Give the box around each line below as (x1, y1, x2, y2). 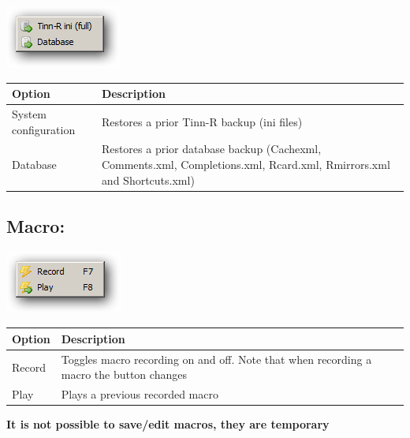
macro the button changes (61, 366, 187, 383)
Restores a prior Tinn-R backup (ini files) (101, 113, 303, 129)
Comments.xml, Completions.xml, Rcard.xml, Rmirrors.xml (101, 155, 390, 172)
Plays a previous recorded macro (61, 386, 218, 402)
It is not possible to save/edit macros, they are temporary (6, 416, 330, 432)
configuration (12, 121, 76, 137)
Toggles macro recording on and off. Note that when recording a (61, 350, 372, 367)
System (12, 105, 47, 122)
